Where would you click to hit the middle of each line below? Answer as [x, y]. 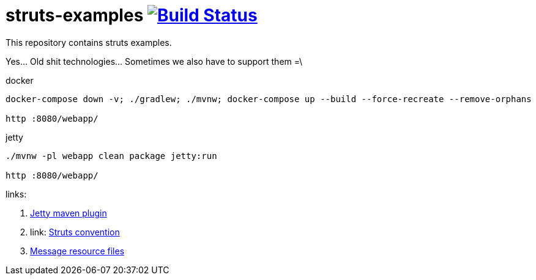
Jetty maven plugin [69, 213]
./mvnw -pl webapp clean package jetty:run [111, 156]
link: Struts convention [75, 232]
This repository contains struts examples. [89, 42]
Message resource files [77, 251]
